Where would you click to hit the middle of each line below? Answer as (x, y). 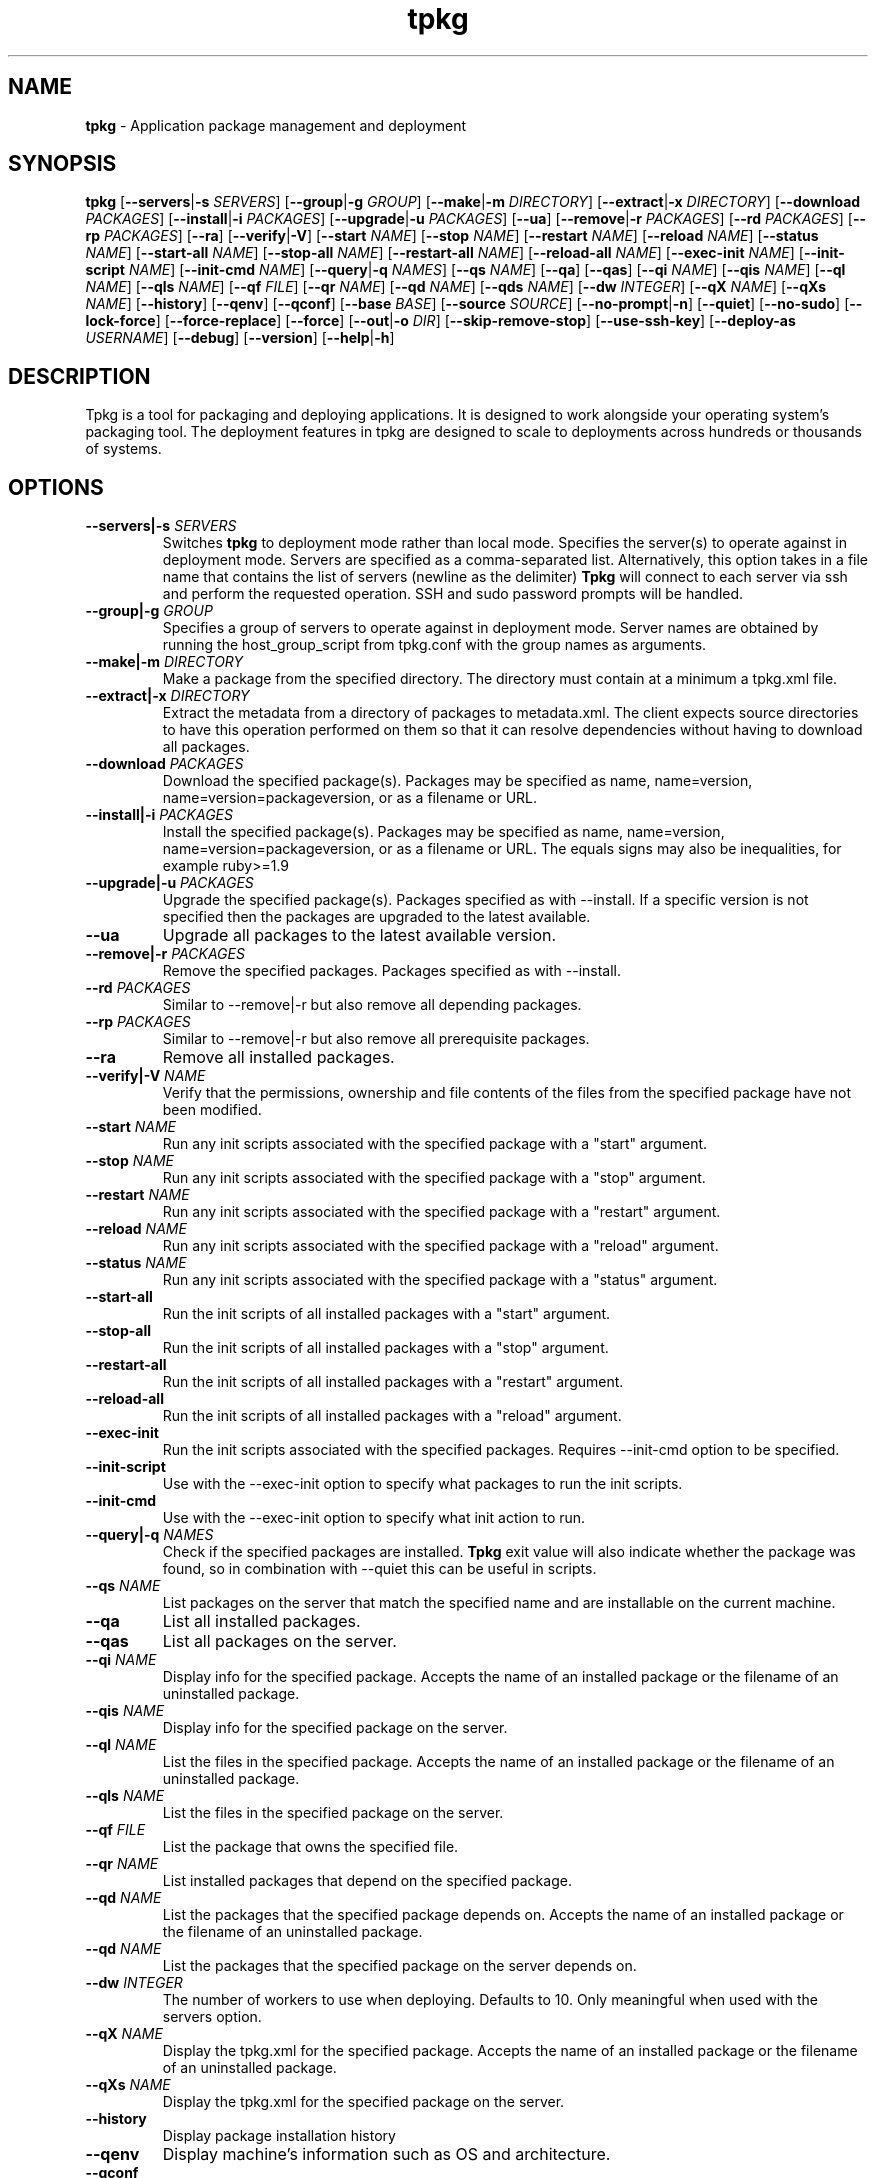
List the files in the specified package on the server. (333, 1813)
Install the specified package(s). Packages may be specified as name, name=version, (443, 832)
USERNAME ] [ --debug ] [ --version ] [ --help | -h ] (240, 338)
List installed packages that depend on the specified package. (367, 1881)
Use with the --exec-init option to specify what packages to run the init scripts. (422, 1484)
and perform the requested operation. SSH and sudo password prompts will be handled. (453, 594)
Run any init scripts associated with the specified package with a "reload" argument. (440, 1246)
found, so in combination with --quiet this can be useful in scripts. (379, 1569)
